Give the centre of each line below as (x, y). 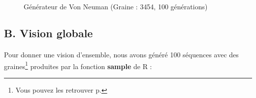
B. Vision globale (48, 33)
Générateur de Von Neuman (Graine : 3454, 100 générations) (116, 6)
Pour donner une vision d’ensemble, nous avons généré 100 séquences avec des (121, 54)
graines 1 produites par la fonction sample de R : (78, 65)
